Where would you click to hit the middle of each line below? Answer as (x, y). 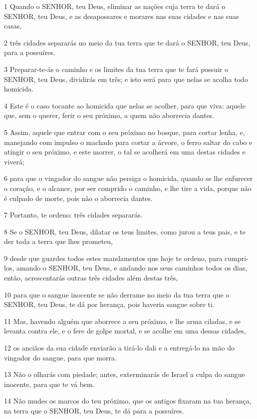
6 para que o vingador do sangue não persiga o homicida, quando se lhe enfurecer (128, 178)
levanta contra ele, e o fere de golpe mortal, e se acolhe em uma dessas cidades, (125, 331)
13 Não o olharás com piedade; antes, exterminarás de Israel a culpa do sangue (125, 374)
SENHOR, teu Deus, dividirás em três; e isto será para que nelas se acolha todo (126, 79)
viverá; (14, 161)
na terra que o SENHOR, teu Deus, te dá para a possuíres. (94, 410)
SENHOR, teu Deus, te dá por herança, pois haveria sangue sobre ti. (109, 304)
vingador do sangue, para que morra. (60, 357)
